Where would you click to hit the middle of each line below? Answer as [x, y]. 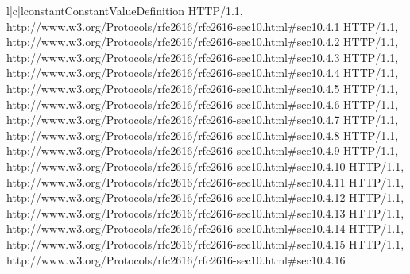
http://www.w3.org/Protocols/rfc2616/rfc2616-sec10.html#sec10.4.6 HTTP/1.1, [203, 104]
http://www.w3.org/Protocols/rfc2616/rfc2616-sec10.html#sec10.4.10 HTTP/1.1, [205, 166]
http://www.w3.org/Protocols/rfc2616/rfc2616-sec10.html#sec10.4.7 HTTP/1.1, [203, 120]
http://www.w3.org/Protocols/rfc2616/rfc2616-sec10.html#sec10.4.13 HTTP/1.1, [205, 212]
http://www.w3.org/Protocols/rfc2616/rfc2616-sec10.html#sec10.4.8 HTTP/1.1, [203, 135]
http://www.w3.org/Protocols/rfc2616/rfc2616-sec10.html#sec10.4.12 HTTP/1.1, [205, 197]
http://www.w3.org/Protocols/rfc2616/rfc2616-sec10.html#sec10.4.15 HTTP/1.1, [205, 243]
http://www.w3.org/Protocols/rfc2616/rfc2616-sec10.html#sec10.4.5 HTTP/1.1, [203, 88]
